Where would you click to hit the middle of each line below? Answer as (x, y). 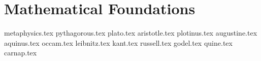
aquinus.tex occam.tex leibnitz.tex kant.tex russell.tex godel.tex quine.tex (118, 42)
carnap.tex (21, 53)
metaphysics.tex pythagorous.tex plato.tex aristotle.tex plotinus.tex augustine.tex (131, 33)
